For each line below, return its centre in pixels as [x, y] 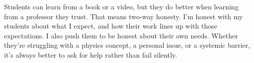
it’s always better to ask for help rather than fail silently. [91, 54]
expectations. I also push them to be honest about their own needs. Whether [121, 35]
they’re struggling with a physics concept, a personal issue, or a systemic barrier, [127, 45]
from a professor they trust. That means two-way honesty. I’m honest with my [124, 16]
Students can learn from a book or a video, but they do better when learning [121, 6]
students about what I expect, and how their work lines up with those [111, 26]
